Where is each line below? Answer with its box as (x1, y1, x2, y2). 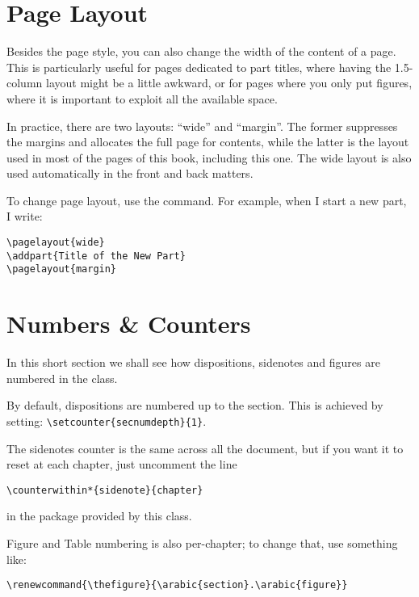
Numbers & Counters (6, 307, 251, 340)
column (6, 74, 43, 91)
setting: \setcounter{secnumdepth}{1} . (6, 412, 207, 429)
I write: (6, 208, 43, 225)
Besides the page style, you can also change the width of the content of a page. (6, 43, 396, 60)
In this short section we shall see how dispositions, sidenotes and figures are (6, 354, 380, 371)
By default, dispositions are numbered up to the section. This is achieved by (6, 397, 383, 414)
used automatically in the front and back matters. (6, 165, 253, 182)
